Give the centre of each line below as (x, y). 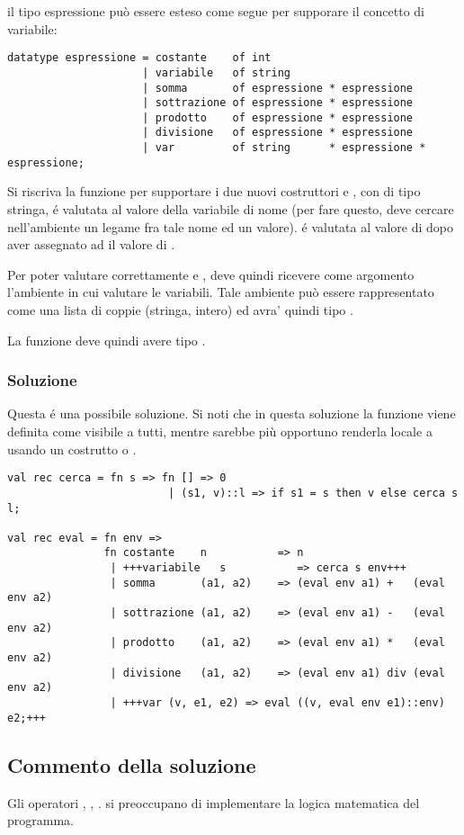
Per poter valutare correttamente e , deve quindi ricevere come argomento (211, 274)
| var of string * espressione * (284, 148)
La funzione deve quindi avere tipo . (107, 340)
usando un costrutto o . (72, 449)
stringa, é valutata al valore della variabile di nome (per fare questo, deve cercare (231, 209)
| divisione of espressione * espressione (278, 133)
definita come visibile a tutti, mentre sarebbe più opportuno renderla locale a (220, 431)
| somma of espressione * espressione (278, 88)
